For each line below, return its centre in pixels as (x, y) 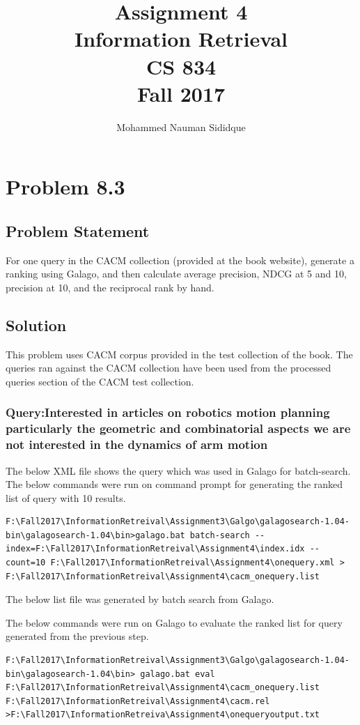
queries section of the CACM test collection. (100, 381)
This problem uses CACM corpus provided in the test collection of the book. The (179, 354)
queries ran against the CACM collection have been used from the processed (169, 368)
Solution (36, 325)
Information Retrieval (181, 39)
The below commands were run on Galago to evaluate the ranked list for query (174, 622)
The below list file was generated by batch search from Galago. (140, 599)
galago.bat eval (178, 674)
